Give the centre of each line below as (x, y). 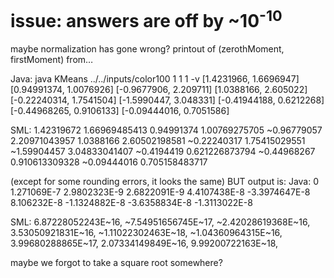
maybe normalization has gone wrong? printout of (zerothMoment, (147, 49)
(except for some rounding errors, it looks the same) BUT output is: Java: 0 (165, 182)
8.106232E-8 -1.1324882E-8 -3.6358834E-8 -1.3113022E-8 (131, 203)
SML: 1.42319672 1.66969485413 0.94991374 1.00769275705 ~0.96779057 (166, 130)
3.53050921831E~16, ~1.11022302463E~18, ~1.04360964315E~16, (146, 233)
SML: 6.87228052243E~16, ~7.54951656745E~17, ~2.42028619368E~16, (160, 222)
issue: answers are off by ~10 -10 (146, 19)
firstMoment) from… (52, 60)
